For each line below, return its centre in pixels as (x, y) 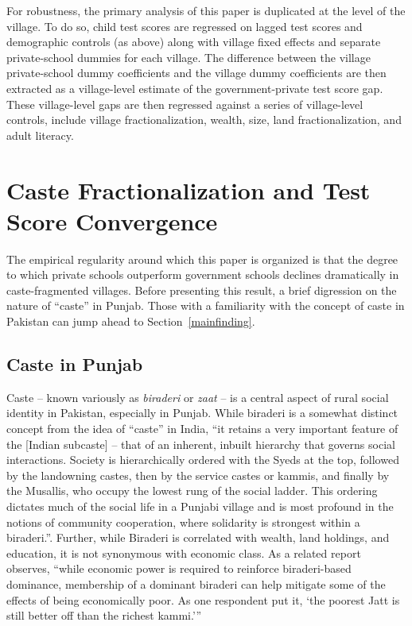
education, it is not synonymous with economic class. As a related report (184, 553)
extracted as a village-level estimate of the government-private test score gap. (195, 88)
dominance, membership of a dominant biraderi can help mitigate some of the (196, 583)
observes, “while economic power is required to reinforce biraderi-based (179, 568)
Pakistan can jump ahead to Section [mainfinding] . (131, 321)
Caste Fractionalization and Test (189, 189)
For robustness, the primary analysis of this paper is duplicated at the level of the (206, 10)
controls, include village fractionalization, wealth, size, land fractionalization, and (204, 120)
